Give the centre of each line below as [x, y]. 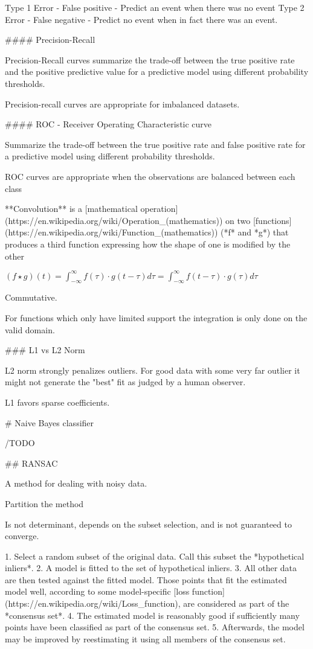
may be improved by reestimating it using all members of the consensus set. [145, 638]
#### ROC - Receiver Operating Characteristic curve [108, 124]
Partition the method [44, 503]
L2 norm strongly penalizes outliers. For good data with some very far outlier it [153, 370]
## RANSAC [31, 463]
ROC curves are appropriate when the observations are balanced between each [150, 176]
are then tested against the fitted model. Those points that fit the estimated [146, 579]
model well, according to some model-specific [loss [97, 591]
